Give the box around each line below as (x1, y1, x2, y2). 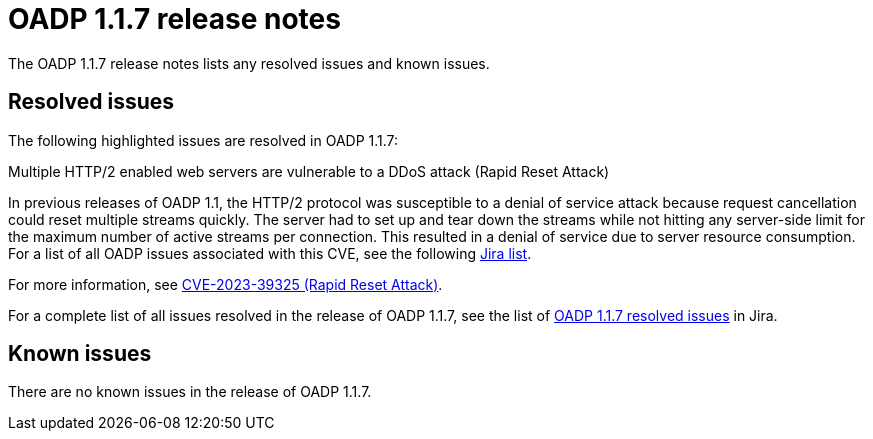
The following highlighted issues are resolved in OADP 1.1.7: (8, 131, 399, 149)
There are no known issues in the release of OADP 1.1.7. (8, 383, 372, 401)
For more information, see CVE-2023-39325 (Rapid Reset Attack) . (8, 275, 443, 293)
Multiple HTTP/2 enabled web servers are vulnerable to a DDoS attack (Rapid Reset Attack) (8, 162, 610, 180)
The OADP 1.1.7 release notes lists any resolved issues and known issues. (8, 54, 490, 72)
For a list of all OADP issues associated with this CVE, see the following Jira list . (8, 244, 532, 262)
